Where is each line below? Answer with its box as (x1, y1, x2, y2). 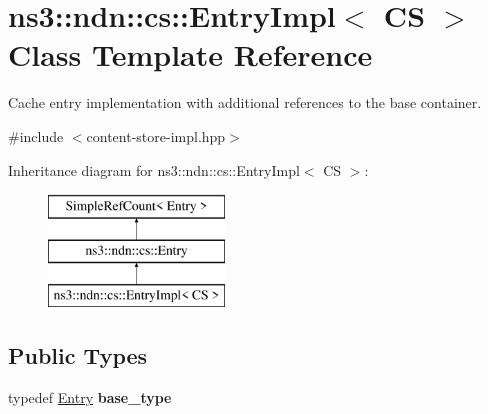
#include (8, 125, 64, 146)
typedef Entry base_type (8, 387, 172, 408)
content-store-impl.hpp (86, 125, 226, 146)
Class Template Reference (8, 34, 373, 75)
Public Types (8, 340, 148, 371)
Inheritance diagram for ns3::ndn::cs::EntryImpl (8, 159, 300, 180)
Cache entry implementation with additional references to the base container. (8, 92, 482, 113)
